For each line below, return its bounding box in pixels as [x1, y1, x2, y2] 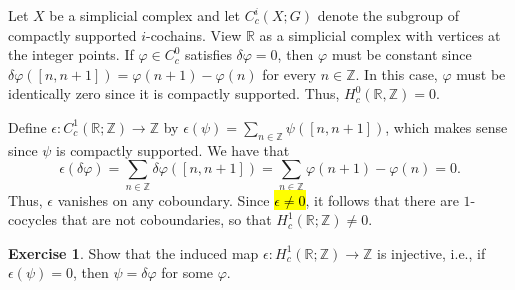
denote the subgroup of [317, 5, 459, 25]
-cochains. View [145, 24, 242, 45]
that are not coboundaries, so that [61, 209, 272, 230]
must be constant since [331, 44, 472, 65]
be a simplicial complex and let [49, 5, 240, 25]
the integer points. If [8, 44, 134, 65]
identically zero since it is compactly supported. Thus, [8, 83, 340, 104]
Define [8, 116, 47, 137]
